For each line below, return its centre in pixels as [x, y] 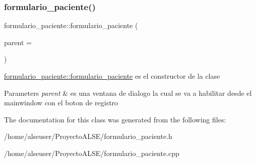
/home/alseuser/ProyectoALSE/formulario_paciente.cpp [92, 153]
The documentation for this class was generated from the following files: [115, 119]
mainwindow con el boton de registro [61, 103]
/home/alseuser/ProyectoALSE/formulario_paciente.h [88, 136]
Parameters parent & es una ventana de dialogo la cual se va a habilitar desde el [128, 93]
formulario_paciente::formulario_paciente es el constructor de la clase [112, 76]
